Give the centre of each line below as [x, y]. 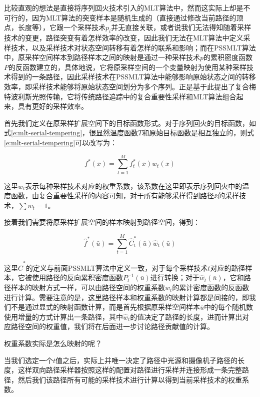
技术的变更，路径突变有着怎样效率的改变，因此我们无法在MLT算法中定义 [124, 37]
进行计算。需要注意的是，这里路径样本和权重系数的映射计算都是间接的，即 [126, 297]
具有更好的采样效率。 [53, 106]
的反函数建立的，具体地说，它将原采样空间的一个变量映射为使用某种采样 [127, 67]
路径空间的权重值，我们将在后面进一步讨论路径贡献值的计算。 [112, 326]
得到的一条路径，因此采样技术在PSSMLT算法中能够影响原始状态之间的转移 [133, 77]
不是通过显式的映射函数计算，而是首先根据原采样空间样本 [105, 307]
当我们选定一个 [28, 360]
